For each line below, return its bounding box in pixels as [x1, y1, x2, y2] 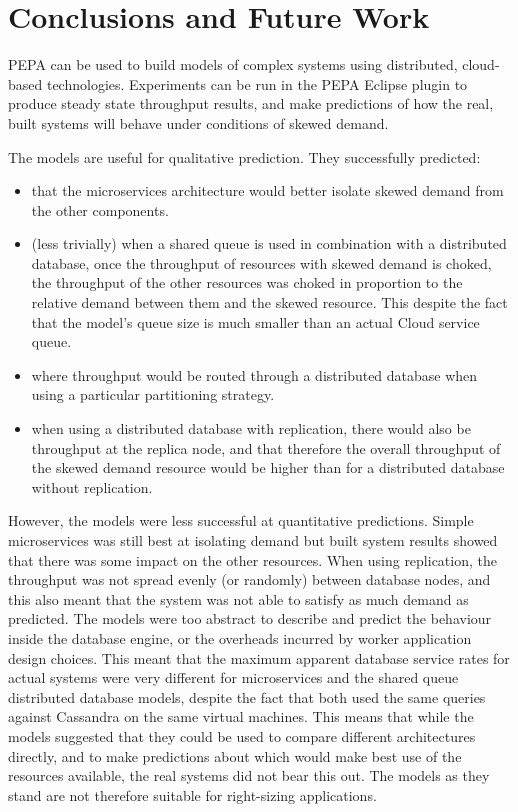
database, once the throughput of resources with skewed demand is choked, [31, 252, 492, 273]
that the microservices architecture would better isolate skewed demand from [31, 180, 504, 201]
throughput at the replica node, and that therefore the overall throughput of [31, 437, 501, 458]
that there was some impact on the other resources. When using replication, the [8, 549, 497, 570]
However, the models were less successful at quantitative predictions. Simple [8, 510, 474, 531]
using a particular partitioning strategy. [31, 384, 275, 405]
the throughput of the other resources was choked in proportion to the [31, 272, 463, 293]
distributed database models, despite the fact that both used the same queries [8, 686, 486, 707]
